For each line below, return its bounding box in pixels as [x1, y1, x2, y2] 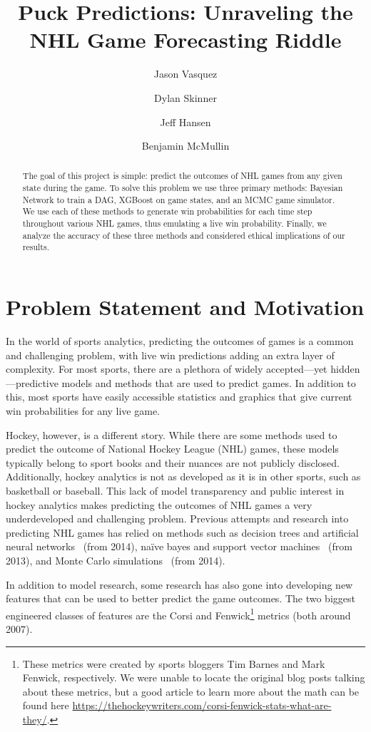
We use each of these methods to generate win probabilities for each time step [22, 205, 312, 217]
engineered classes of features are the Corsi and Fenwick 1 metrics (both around [6, 605, 351, 622]
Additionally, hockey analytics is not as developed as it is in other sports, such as [6, 469, 361, 484]
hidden [330, 361, 360, 376]
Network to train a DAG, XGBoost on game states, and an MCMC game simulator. [22, 193, 335, 205]
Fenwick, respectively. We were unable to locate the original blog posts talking [22, 670, 365, 685]
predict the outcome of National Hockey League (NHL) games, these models [6, 441, 339, 456]
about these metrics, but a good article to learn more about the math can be [22, 684, 360, 699]
